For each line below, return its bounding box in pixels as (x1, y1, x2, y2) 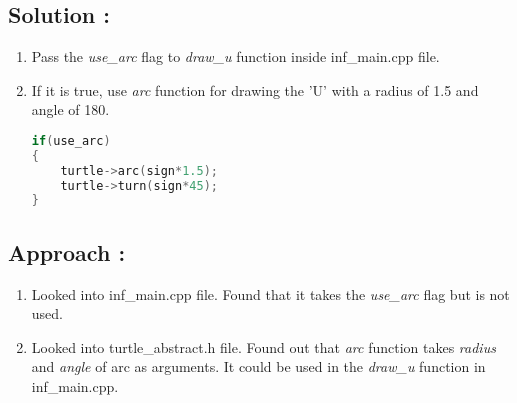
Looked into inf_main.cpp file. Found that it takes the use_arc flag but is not (31, 283, 510, 304)
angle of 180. (31, 99, 110, 120)
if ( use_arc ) (31, 133, 111, 148)
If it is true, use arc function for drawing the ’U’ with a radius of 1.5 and (31, 79, 479, 100)
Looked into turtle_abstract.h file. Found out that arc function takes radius (31, 336, 496, 357)
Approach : (8, 236, 126, 267)
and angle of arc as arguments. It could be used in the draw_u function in (31, 356, 486, 377)
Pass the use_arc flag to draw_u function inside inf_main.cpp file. (31, 46, 440, 67)
